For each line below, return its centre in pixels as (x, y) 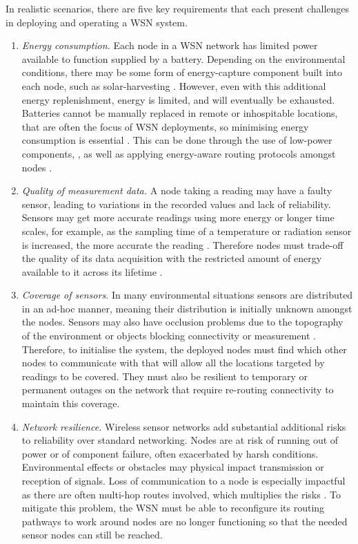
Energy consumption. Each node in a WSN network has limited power (170, 45)
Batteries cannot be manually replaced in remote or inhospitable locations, (180, 113)
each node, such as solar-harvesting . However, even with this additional (174, 85)
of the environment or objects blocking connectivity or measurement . (169, 336)
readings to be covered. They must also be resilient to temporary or (165, 376)
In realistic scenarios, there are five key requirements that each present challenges (178, 8)
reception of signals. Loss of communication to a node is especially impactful (183, 480)
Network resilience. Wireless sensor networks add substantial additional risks (184, 426)
